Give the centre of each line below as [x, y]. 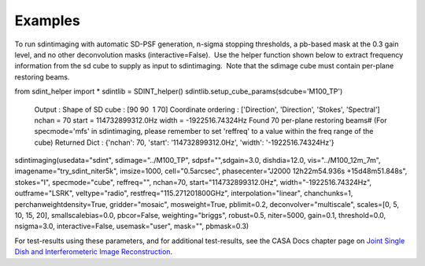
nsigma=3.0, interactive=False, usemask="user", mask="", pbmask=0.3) [132, 226]
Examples [47, 20]
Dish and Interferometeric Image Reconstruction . [94, 252]
